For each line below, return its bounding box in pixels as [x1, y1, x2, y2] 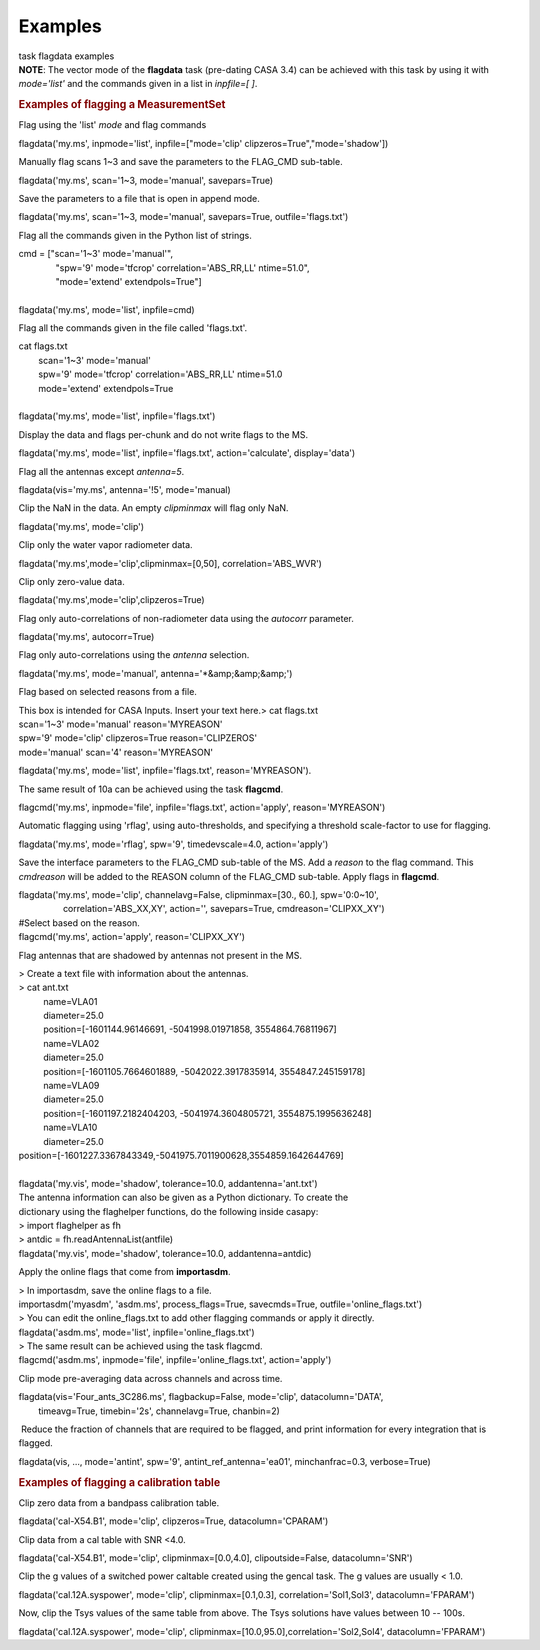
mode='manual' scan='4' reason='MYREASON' [18, 746, 214, 758]
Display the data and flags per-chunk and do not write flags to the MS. [18, 428, 309, 440]
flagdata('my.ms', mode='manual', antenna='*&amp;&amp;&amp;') [18, 667, 293, 679]
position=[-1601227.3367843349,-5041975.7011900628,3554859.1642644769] [18, 1149, 344, 1161]
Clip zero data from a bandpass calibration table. [18, 1496, 220, 1509]
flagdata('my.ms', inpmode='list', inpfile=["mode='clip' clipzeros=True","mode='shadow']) [18, 137, 389, 149]
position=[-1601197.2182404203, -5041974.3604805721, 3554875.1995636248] [43, 1107, 372, 1119]
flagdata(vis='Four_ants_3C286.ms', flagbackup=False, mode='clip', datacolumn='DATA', [18, 1391, 384, 1403]
